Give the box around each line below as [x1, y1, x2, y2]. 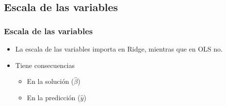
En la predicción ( [27, 93, 81, 102]
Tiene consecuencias [15, 60, 75, 70]
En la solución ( [27, 76, 74, 86]
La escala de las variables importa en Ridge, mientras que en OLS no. [15, 44, 223, 53]
